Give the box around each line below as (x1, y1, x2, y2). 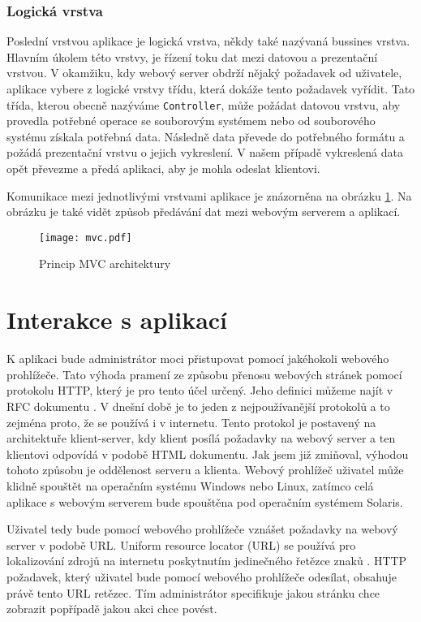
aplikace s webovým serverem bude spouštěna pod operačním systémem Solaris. (6, 493, 403, 510)
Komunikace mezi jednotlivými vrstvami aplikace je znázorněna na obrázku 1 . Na (6, 187, 412, 204)
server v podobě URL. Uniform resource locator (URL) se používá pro (6, 536, 356, 553)
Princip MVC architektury (39, 255, 171, 272)
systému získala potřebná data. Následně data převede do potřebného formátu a (6, 127, 405, 145)
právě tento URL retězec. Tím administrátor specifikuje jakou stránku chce (6, 584, 380, 601)
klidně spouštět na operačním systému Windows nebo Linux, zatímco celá (6, 477, 374, 494)
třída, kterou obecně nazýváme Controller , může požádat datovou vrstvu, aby (6, 96, 401, 113)
